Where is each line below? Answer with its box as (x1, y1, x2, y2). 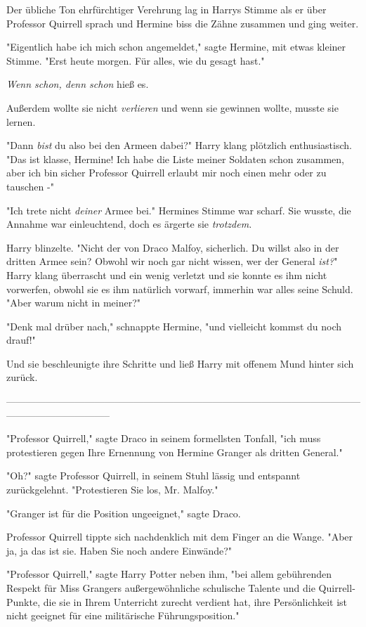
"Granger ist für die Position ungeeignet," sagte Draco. (6, 505, 241, 520)
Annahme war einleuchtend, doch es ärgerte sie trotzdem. (6, 216, 252, 231)
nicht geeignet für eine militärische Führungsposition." (6, 608, 240, 623)
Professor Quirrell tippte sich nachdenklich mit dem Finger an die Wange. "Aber (6, 529, 353, 544)
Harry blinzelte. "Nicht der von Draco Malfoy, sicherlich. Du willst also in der (6, 240, 339, 254)
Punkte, (6, 594, 41, 609)
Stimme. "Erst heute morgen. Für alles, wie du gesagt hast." (6, 53, 265, 67)
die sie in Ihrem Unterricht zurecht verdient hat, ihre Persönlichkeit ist (43, 594, 348, 609)
